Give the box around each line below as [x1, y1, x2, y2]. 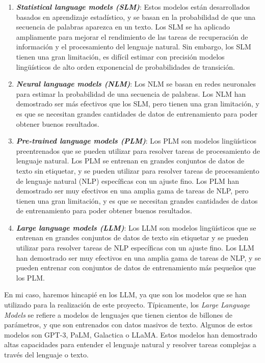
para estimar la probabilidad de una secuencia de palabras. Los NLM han [16, 88, 246, 99]
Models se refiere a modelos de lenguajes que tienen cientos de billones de [4, 309, 232, 320]
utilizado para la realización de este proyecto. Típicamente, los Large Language [4, 299, 250, 310]
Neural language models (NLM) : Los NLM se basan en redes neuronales [16, 78, 256, 89]
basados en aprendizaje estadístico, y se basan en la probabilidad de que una [16, 11, 256, 22]
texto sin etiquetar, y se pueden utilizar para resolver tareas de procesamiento [16, 165, 259, 176]
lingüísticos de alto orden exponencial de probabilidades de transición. [16, 61, 235, 72]
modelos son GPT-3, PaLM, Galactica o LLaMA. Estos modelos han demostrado [4, 329, 257, 340]
